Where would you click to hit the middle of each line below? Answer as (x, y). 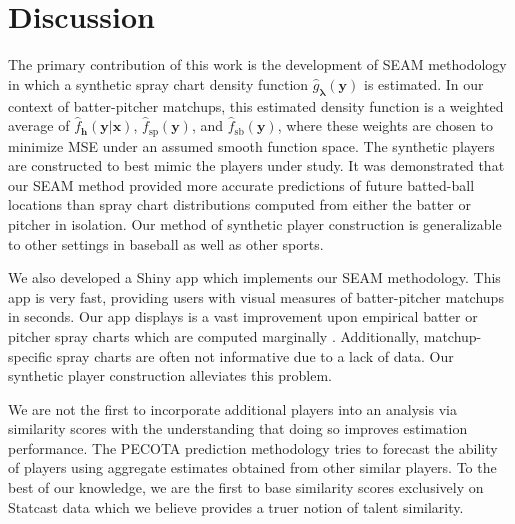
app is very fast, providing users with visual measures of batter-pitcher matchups (256, 296)
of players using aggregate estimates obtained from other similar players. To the (252, 467)
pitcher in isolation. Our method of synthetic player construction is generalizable (255, 223)
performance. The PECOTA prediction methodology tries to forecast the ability (253, 447)
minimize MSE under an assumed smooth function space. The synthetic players (251, 145)
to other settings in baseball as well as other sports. (166, 243)
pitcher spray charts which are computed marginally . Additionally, (214, 335)
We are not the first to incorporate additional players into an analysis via (232, 408)
